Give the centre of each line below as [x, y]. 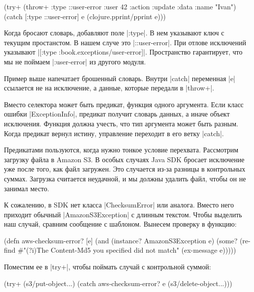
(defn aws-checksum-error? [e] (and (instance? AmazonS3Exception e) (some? [121, 240]
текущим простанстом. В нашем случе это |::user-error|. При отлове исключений [125, 42]
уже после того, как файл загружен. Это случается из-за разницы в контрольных [125, 169]
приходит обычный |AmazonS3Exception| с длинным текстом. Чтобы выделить [123, 214]
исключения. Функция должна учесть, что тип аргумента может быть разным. [121, 123]
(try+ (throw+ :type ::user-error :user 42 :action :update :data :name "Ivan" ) [120, 6]
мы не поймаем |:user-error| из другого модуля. [75, 61]
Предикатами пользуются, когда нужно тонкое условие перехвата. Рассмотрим [121, 150]
